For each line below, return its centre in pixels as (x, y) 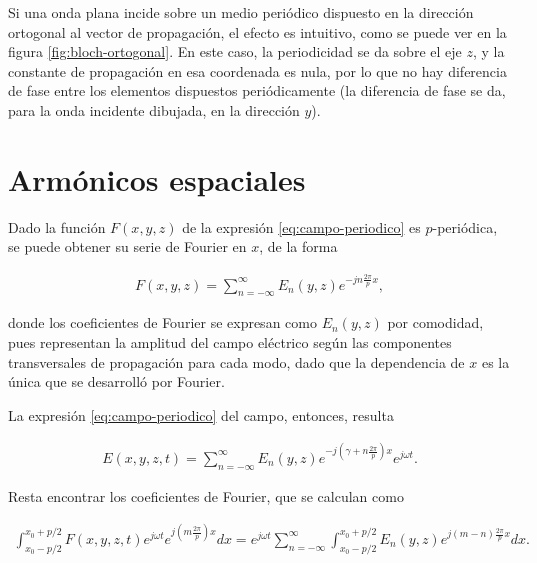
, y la (488, 51)
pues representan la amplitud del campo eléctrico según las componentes (230, 342)
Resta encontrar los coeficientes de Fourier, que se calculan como (206, 495)
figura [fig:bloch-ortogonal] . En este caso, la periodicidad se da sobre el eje (235, 51)
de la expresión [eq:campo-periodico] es (301, 226)
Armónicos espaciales (157, 178)
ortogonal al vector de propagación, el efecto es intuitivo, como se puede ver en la (257, 31)
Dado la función (57, 226)
